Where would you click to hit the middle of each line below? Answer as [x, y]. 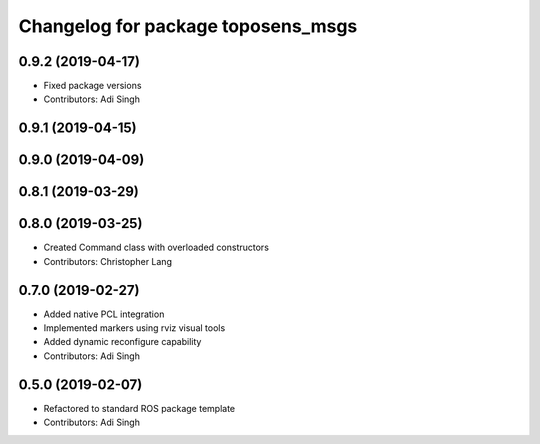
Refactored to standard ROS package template [139, 408]
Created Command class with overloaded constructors [156, 247]
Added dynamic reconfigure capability [122, 342]
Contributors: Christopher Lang [107, 261]
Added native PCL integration [104, 314]
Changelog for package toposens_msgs [188, 26]
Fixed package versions [92, 86]
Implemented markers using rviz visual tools [134, 328]
